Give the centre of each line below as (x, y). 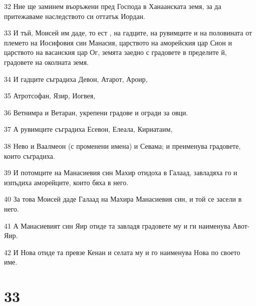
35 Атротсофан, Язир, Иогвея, (50, 96)
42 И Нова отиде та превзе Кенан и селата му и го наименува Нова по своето (122, 252)
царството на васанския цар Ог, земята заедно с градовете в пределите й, (116, 52)
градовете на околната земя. (46, 62)
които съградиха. (30, 155)
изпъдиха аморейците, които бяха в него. (66, 182)
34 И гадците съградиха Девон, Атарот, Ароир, (76, 79)
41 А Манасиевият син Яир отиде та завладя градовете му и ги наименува (117, 225)
